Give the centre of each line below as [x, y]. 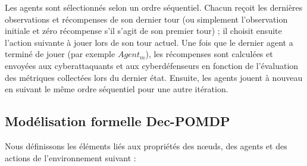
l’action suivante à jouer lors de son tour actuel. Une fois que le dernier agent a [149, 42]
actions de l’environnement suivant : [71, 157]
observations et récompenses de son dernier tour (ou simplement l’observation [146, 19]
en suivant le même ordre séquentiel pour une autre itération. [117, 89]
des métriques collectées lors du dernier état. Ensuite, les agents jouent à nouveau [154, 77]
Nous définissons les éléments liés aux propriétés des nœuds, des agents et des [146, 145]
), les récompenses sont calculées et [209, 54]
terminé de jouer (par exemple [60, 54]
